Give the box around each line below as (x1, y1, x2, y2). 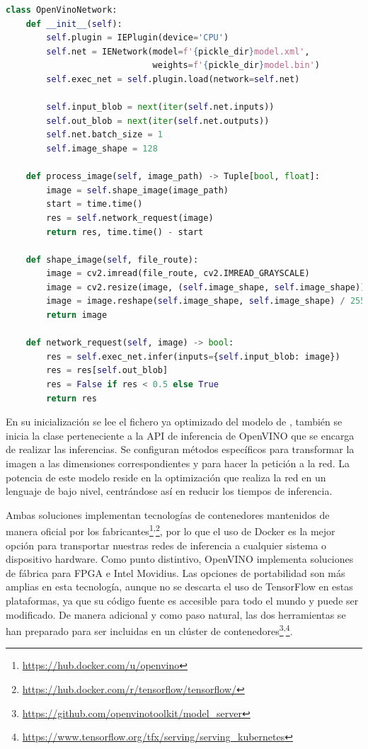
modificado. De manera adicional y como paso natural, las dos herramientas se (6, 607, 346, 622)
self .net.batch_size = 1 (46, 130, 163, 140)
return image (46, 310, 108, 321)
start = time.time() (46, 199, 143, 210)
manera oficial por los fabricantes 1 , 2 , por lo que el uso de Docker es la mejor (6, 522, 335, 539)
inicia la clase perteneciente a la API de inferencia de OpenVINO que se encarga (6, 428, 355, 442)
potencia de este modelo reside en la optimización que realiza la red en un (6, 469, 326, 484)
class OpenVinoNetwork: (6, 5, 117, 15)
